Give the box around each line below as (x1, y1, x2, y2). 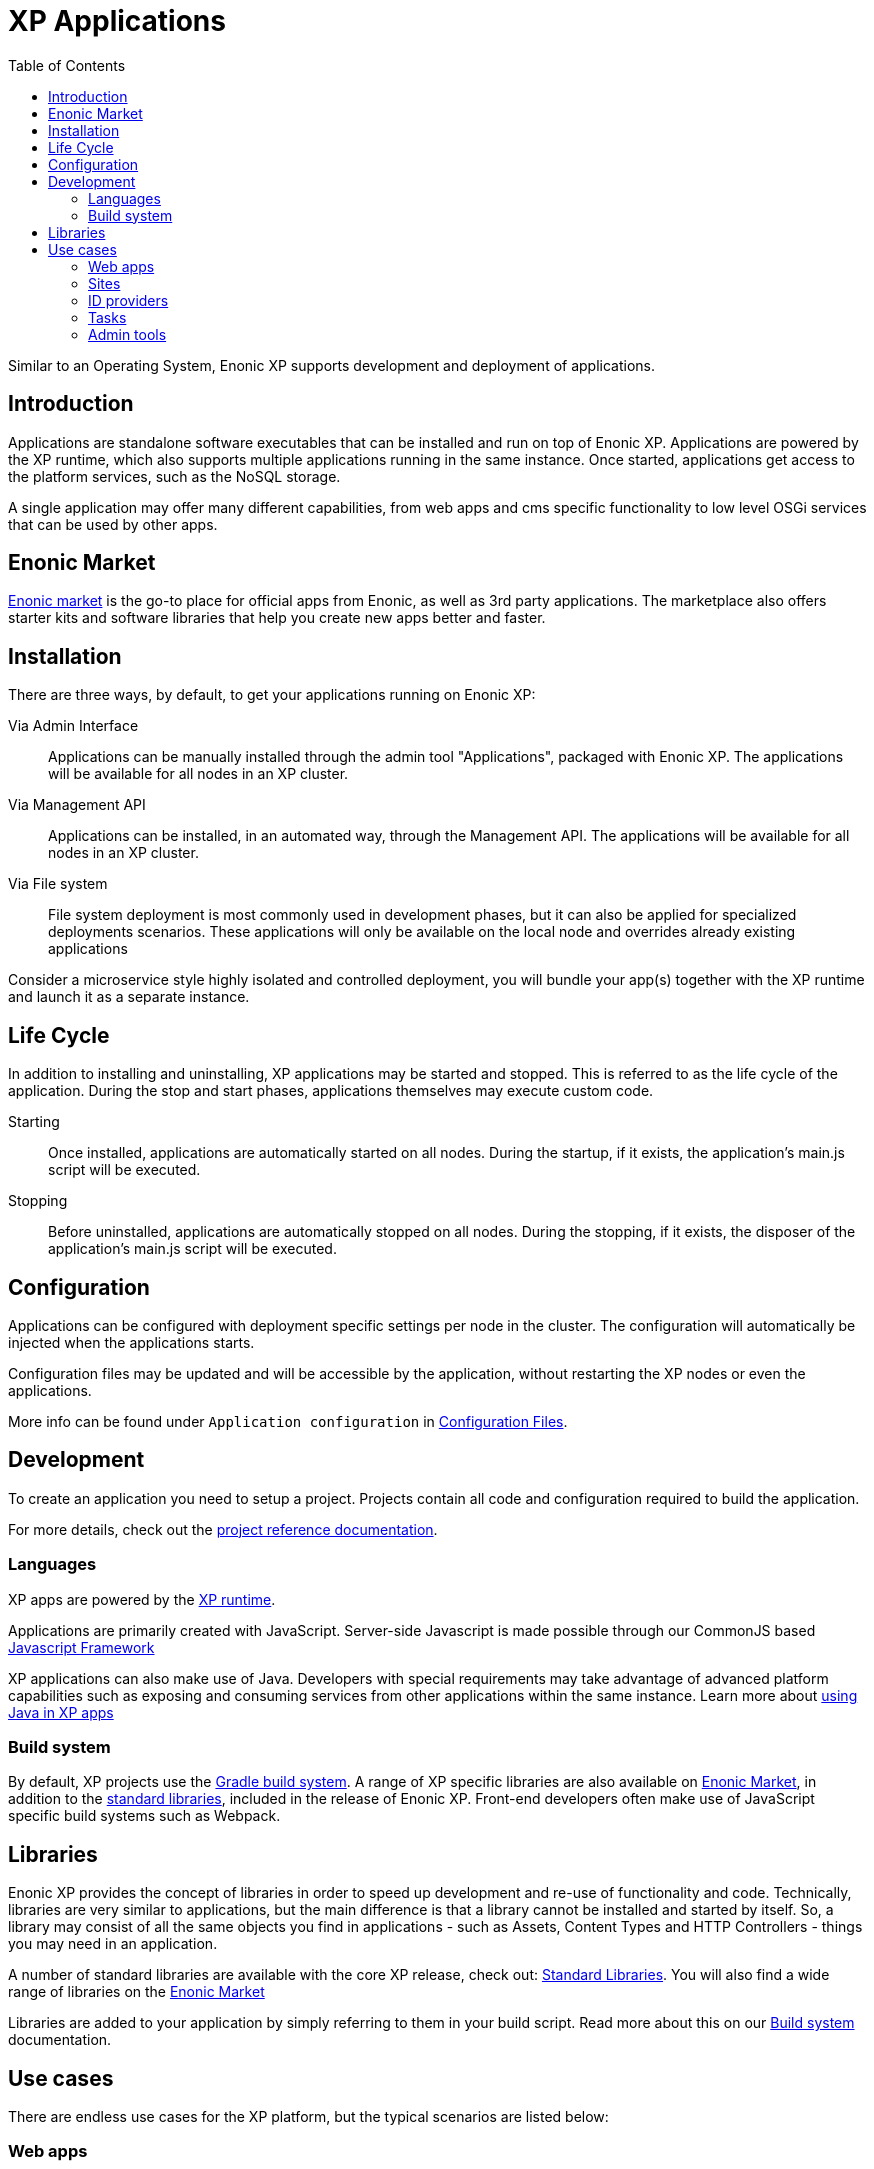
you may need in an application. (8, 1935, 218, 1953)
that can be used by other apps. (8, 515, 218, 533)
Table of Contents (8, 56, 126, 74)
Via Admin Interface (8, 717, 139, 735)
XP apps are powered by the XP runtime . (8, 1590, 276, 1608)
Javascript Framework (8, 1638, 155, 1656)
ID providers (88, 291, 169, 309)
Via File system (8, 875, 108, 893)
